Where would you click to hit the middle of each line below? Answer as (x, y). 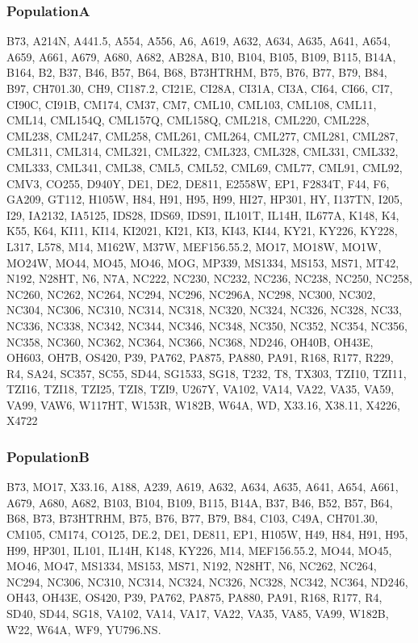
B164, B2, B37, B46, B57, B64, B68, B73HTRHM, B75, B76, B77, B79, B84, (197, 72)
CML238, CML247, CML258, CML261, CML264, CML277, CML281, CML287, (203, 135)
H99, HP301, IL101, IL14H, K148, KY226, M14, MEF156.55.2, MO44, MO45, (199, 550)
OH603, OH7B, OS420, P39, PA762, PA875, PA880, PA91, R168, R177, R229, (200, 357)
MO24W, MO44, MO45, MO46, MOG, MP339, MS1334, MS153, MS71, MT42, (203, 262)
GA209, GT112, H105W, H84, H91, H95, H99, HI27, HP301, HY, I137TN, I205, (205, 199)
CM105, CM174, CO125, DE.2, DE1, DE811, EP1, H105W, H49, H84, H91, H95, (207, 534)
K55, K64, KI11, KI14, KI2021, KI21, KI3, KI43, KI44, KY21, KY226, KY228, (202, 231)
